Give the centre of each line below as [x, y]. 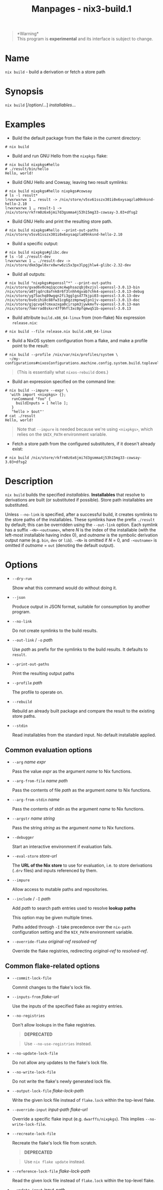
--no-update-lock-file [35, 1053]
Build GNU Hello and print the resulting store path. [62, 221]
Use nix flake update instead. [55, 1161]
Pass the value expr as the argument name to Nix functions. [72, 771]
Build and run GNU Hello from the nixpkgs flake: [60, 156]
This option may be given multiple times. [52, 917]
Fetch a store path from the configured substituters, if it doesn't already [84, 444]
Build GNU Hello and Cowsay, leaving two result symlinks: [70, 182]
